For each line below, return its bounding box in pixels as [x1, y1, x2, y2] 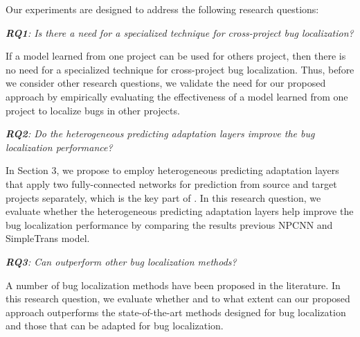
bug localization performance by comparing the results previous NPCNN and [6, 217, 333, 232]
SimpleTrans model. [6, 231, 90, 245]
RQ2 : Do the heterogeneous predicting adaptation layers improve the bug [6, 126, 315, 141]
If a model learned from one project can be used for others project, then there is [6, 49, 346, 63]
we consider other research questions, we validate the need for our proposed [6, 76, 326, 90]
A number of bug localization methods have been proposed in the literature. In [6, 277, 341, 292]
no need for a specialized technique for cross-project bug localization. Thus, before [6, 62, 354, 76]
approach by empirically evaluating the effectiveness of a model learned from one [6, 89, 348, 103]
